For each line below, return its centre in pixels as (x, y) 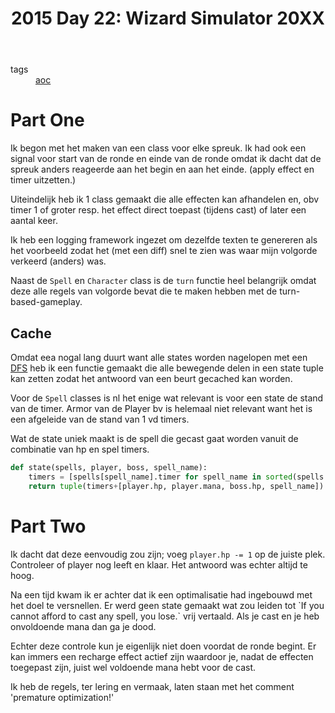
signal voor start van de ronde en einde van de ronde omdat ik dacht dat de (166, 159)
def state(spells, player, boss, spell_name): (109, 467)
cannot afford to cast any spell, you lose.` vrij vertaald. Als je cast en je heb (165, 616)
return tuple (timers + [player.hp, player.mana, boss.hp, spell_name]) (176, 486)
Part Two (48, 526)
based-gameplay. (46, 302)
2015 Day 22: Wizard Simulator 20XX (168, 18)
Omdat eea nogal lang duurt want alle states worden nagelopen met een (159, 357)
